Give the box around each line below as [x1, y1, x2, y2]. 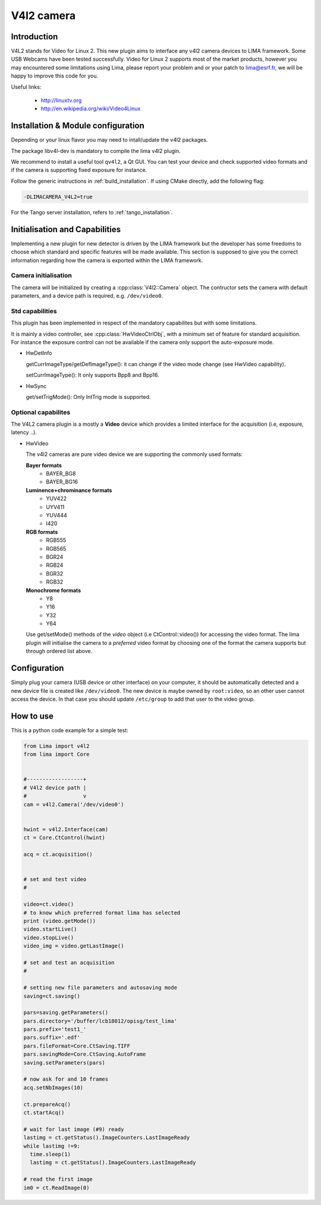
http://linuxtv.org [40, 97, 82, 104]
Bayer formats [26, 461, 62, 469]
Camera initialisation [11, 271, 73, 280]
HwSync [26, 382, 47, 389]
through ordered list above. [26, 648, 93, 655]
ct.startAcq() [23, 1109, 65, 1116]
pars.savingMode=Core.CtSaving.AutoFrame [23, 1051, 146, 1058]
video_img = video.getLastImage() [23, 942, 124, 950]
